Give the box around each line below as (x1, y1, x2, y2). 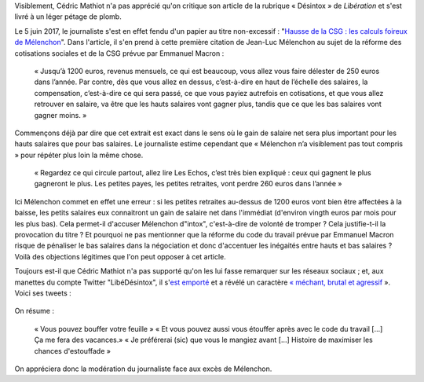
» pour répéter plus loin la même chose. (14, 150, 144, 160)
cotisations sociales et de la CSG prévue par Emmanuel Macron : (14, 48, 225, 58)
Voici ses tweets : (14, 288, 72, 298)
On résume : (14, 307, 55, 316)
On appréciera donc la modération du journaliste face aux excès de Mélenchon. (14, 364, 272, 373)
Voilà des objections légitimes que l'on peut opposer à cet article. (14, 252, 227, 261)
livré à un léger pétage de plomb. (14, 12, 122, 21)
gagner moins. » (34, 110, 87, 119)
